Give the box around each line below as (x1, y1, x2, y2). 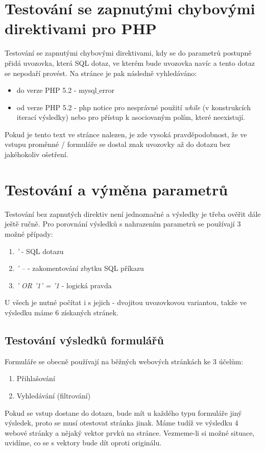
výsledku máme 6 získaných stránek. (5, 307, 118, 317)
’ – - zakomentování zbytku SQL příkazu (16, 263, 144, 273)
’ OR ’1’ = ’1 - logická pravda (16, 280, 112, 290)
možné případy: (5, 228, 53, 239)
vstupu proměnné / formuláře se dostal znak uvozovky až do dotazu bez (5, 139, 230, 149)
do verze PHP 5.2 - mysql (16, 85, 97, 95)
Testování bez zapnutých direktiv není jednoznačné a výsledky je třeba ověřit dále (5, 208, 261, 219)
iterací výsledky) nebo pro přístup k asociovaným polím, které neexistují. (16, 112, 246, 122)
